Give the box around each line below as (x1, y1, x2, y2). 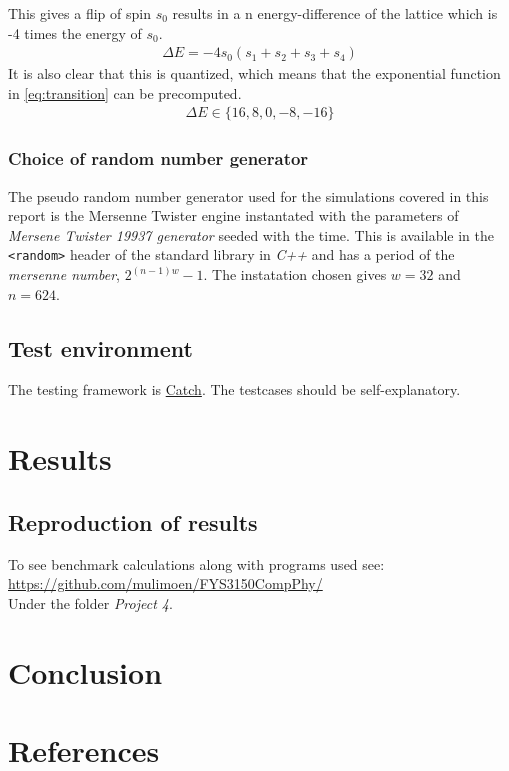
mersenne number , (8, 264, 120, 285)
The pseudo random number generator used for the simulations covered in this (8, 185, 489, 206)
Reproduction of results (8, 506, 258, 537)
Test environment (8, 332, 193, 363)
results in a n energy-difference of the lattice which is (172, 3, 498, 23)
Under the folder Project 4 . (8, 592, 173, 613)
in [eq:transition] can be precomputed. (8, 82, 242, 103)
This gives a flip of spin (8, 3, 151, 23)
